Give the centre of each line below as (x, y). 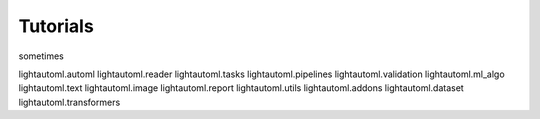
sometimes (41, 56)
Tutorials (56, 26)
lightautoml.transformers (69, 102)
